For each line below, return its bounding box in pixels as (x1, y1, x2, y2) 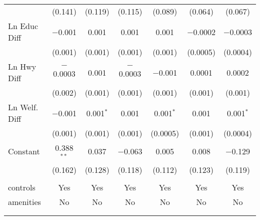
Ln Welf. (8, 101, 38, 113)
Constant (8, 145, 40, 157)
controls (8, 181, 35, 193)
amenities (8, 195, 41, 207)
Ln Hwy (8, 61, 36, 72)
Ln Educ (8, 20, 38, 32)
